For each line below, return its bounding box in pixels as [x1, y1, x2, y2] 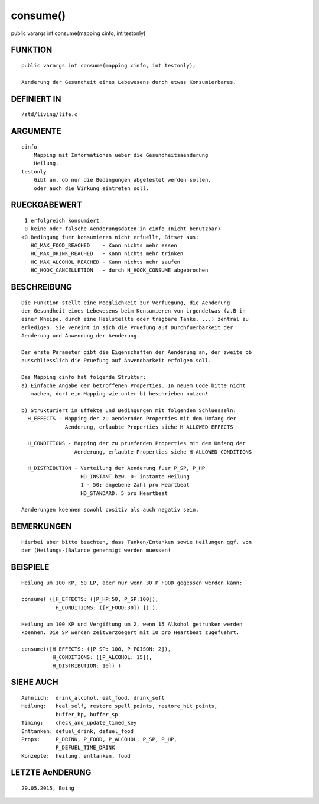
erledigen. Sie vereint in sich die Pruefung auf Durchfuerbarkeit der [21, 324, 233, 331]
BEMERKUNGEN [11, 522, 72, 532]
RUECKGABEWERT [11, 200, 82, 210]
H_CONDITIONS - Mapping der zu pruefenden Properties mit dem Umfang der [27, 440, 246, 447]
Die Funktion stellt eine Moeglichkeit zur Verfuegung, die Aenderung [21, 299, 230, 306]
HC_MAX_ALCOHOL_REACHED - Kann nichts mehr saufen [30, 258, 180, 265]
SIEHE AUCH [11, 677, 58, 687]
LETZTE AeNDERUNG [11, 767, 92, 778]
